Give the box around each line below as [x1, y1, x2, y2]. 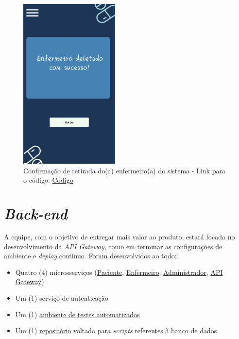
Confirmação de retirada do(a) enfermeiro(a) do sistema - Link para [23, 165, 225, 175]
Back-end [4, 203, 68, 224]
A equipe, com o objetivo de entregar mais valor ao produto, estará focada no [4, 231, 235, 241]
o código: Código [23, 175, 73, 185]
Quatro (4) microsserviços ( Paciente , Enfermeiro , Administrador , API [15, 267, 223, 277]
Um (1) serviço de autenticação [15, 292, 108, 303]
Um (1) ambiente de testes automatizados [15, 309, 140, 319]
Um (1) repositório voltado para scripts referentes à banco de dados [15, 325, 217, 336]
